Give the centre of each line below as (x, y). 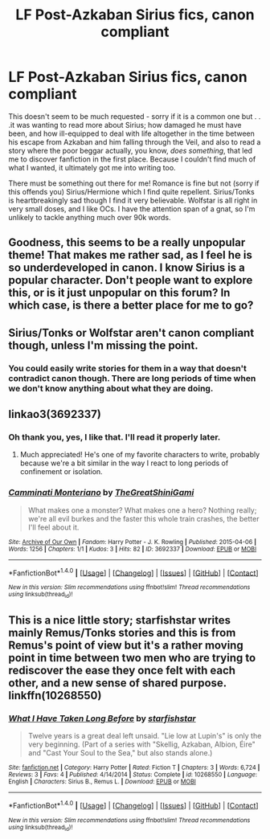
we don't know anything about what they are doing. (111, 388)
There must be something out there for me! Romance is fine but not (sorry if (134, 183)
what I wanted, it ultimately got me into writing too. (92, 167)
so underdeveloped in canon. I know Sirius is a (127, 268)
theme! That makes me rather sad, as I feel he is (131, 255)
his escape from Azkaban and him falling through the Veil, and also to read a (135, 141)
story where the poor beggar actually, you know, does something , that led (131, 150)
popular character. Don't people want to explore (131, 280)
